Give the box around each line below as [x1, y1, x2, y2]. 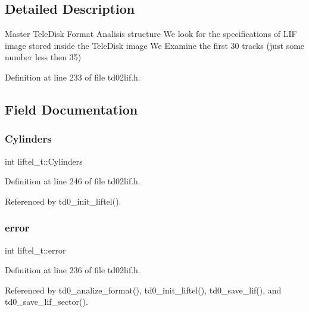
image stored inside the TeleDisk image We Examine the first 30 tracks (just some [5, 39, 305, 51]
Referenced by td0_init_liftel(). [5, 194, 121, 207]
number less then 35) [5, 51, 82, 63]
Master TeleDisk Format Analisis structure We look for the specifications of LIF [5, 27, 297, 40]
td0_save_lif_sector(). [5, 295, 88, 308]
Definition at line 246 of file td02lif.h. [5, 175, 141, 187]
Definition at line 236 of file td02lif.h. [5, 264, 141, 276]
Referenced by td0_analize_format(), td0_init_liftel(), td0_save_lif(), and [5, 283, 282, 296]
